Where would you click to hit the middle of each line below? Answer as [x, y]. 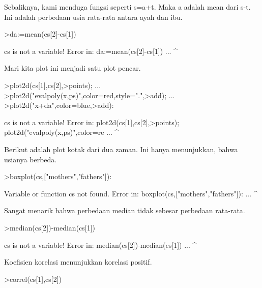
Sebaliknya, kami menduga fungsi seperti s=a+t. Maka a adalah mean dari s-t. [127, 7]
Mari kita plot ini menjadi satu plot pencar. [72, 68]
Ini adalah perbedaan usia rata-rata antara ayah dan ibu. [93, 17]
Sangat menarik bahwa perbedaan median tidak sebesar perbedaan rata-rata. [125, 210]
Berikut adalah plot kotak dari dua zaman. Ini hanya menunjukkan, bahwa [121, 149]
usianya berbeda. [31, 159]
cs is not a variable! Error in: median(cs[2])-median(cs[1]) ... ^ [100, 244]
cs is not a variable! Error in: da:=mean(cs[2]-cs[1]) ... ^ [91, 51]
